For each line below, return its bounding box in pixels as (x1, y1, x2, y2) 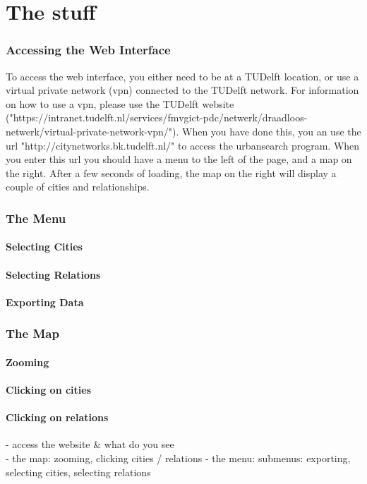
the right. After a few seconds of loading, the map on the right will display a (6, 165, 337, 180)
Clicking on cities (6, 382, 92, 397)
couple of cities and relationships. (6, 179, 150, 194)
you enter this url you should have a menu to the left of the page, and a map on (6, 152, 352, 167)
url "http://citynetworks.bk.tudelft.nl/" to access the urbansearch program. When (6, 138, 360, 152)
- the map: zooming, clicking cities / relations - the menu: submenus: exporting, (6, 450, 351, 465)
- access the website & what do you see (6, 437, 174, 452)
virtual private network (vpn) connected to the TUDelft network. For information (6, 83, 359, 97)
